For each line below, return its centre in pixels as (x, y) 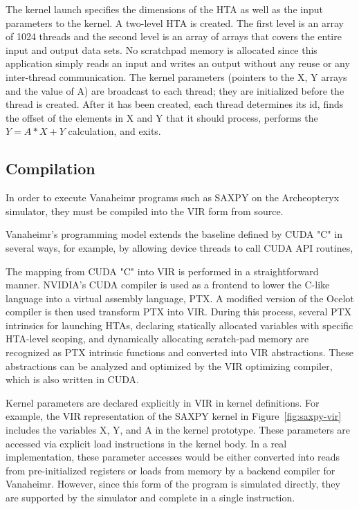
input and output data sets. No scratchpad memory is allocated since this (162, 49)
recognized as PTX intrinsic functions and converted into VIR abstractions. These (180, 352)
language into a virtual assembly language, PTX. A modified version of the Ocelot (180, 298)
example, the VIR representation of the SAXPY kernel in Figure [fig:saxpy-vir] (174, 416)
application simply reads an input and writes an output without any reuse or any (178, 63)
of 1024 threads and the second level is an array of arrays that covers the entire (174, 36)
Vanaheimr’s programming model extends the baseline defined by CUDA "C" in (174, 234)
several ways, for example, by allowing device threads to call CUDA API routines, (179, 247)
